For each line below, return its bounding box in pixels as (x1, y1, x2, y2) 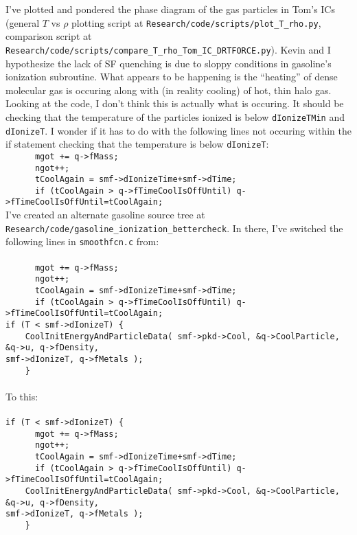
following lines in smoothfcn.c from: (5, 234, 159, 249)
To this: (5, 389, 38, 403)
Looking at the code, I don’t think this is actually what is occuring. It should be (5, 96, 344, 111)
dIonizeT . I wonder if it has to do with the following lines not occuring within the (5, 123, 352, 137)
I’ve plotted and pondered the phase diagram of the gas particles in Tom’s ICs (5, 2, 335, 16)
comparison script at (5, 29, 92, 43)
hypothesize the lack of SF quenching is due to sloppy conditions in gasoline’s (5, 56, 332, 70)
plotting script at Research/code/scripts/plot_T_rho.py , (71, 15, 321, 30)
